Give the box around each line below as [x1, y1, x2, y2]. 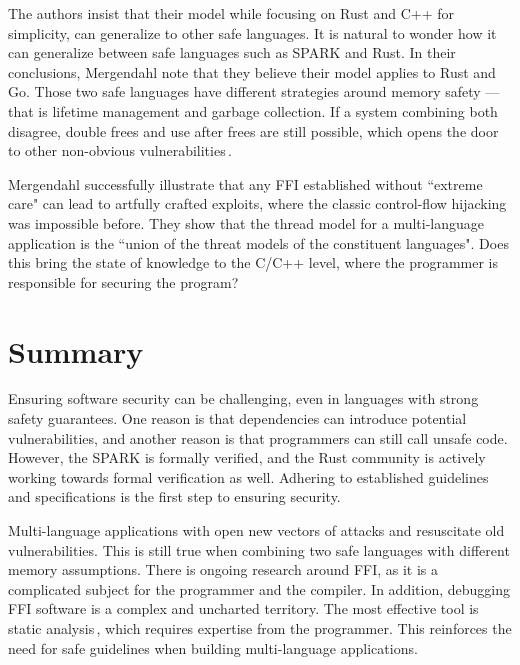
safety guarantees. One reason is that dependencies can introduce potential [8, 408, 467, 429]
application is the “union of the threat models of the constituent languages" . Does [8, 232, 509, 253]
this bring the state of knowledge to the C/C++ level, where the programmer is [8, 252, 498, 273]
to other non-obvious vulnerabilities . [8, 140, 232, 161]
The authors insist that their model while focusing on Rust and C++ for [8, 3, 454, 23]
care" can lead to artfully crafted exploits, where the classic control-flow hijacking [8, 193, 507, 214]
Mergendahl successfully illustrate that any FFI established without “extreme [8, 173, 483, 194]
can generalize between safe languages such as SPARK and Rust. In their [8, 42, 456, 63]
